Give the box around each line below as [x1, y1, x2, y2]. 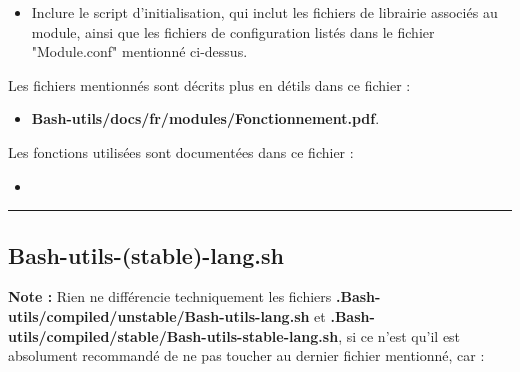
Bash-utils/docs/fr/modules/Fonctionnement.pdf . [31, 108, 380, 129]
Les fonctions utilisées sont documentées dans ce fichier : [8, 141, 354, 162]
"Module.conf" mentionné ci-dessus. [31, 41, 248, 62]
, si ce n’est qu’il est [338, 325, 461, 346]
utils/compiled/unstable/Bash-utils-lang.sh [8, 305, 310, 326]
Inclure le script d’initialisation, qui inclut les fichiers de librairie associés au [31, 2, 498, 22]
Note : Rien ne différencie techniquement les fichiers [8, 286, 332, 307]
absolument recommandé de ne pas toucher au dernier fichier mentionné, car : [8, 345, 485, 366]
